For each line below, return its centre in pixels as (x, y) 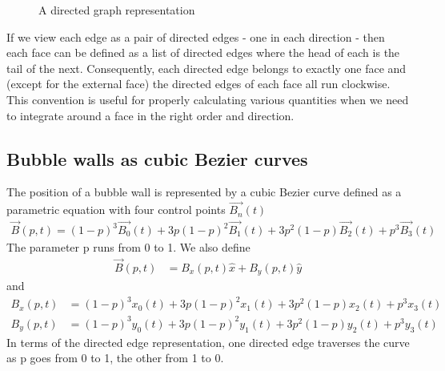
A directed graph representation (117, 10)
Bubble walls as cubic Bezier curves (157, 158)
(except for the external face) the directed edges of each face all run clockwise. (198, 84)
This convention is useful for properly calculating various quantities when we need (208, 99)
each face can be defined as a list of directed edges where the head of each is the (203, 52)
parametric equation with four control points (116, 210)
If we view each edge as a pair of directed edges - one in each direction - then (196, 36)
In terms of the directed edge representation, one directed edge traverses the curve (208, 342)
